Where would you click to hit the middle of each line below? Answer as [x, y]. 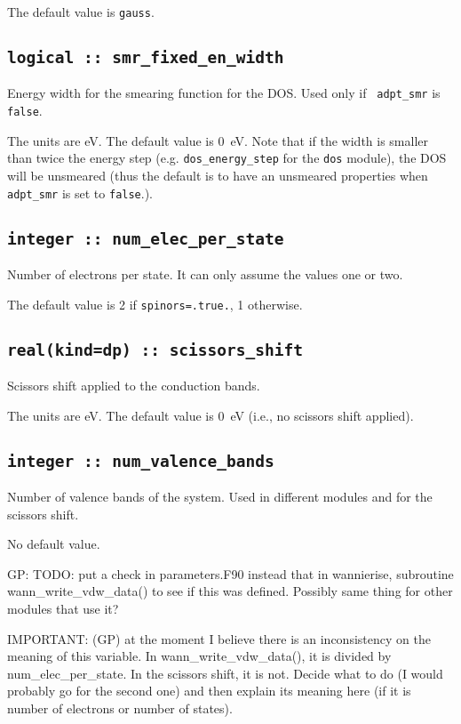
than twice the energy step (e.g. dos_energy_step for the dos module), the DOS [227, 158]
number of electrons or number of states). [120, 708]
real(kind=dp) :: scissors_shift [155, 350]
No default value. [54, 544]
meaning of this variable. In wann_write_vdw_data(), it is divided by [199, 656]
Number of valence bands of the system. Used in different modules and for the [220, 497]
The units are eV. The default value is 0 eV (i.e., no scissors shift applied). [211, 415]
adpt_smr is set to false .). [80, 193]
